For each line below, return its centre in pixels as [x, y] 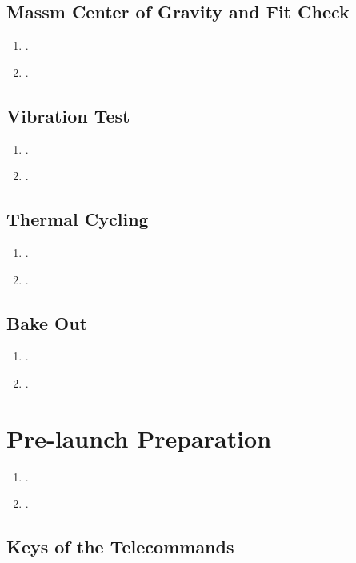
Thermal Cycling [78, 219]
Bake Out [47, 322]
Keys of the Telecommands [120, 547]
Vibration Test [68, 115]
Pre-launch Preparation [139, 438]
